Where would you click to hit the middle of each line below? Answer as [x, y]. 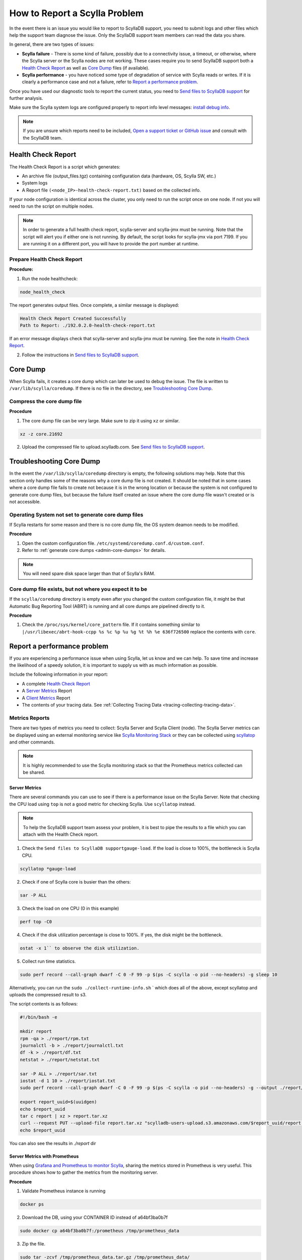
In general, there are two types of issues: [52, 44]
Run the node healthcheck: [50, 278]
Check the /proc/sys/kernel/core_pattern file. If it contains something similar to [111, 624]
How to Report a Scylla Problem [76, 13]
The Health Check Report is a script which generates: [65, 167]
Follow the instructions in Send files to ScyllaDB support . [81, 355]
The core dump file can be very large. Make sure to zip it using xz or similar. [101, 420]
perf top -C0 [36, 922]
